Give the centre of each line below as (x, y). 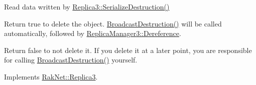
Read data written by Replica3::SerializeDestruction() (87, 6)
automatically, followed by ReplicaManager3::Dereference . (93, 33)
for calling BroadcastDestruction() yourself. (71, 60)
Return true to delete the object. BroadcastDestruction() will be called (113, 23)
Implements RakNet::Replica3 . (51, 76)
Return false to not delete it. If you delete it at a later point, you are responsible (128, 50)
